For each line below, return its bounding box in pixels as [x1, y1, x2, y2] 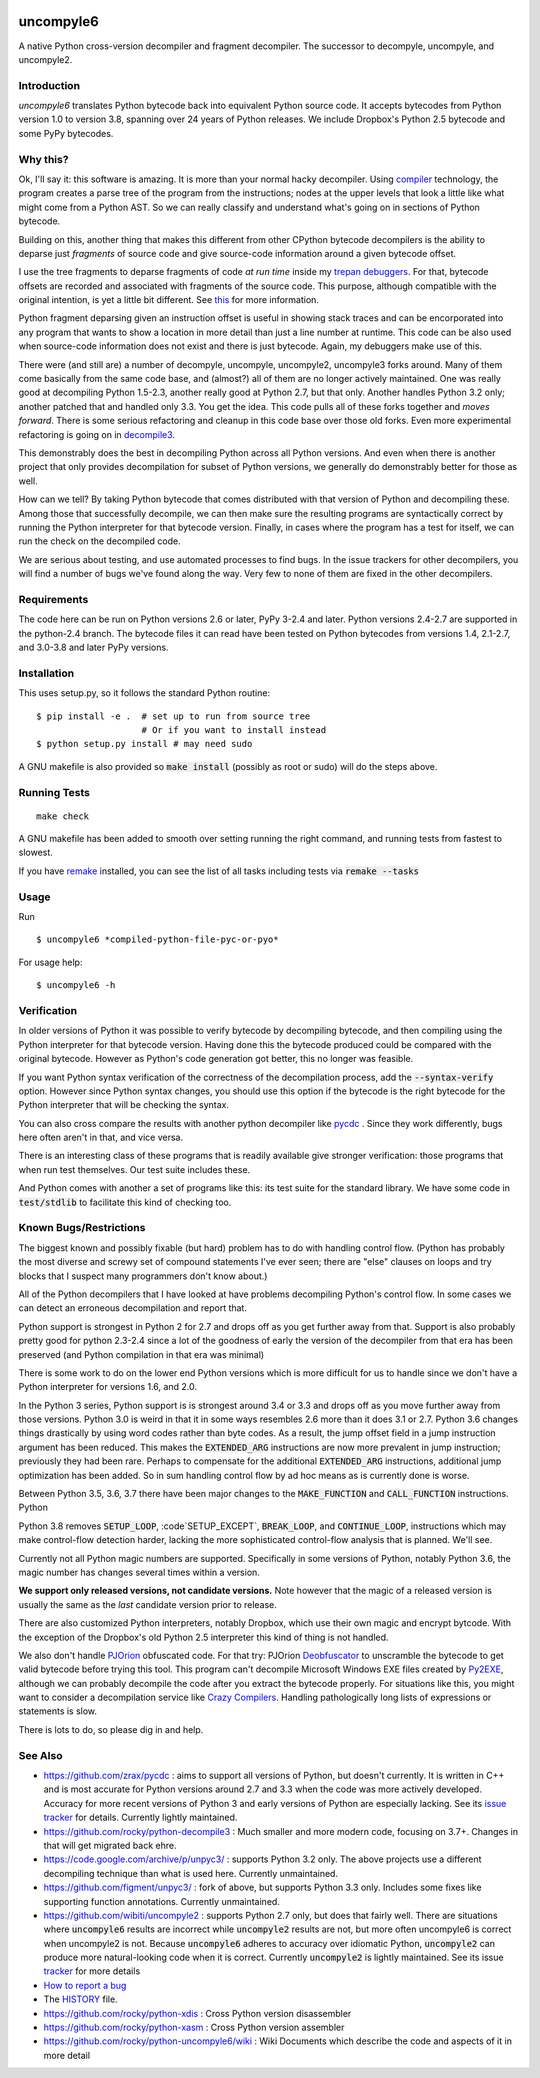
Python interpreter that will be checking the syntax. [18, 1099, 230, 1111]
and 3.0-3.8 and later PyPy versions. [18, 641, 169, 654]
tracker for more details [43, 1965, 141, 1977]
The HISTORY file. [43, 1993, 119, 2005]
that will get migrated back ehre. [43, 1839, 177, 1851]
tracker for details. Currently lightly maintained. [43, 1811, 238, 1824]
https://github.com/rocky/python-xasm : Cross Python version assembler [43, 2021, 345, 2034]
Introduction [18, 78, 80, 92]
